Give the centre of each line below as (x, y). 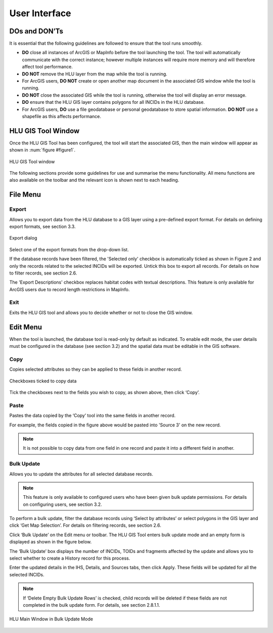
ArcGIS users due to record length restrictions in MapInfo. (70, 289)
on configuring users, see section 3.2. (62, 504)
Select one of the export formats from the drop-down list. (69, 249)
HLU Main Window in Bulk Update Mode (51, 619)
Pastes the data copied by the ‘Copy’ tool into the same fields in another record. (93, 416)
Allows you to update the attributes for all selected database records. (81, 474)
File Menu (25, 195)
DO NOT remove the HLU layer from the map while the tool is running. (95, 74)
